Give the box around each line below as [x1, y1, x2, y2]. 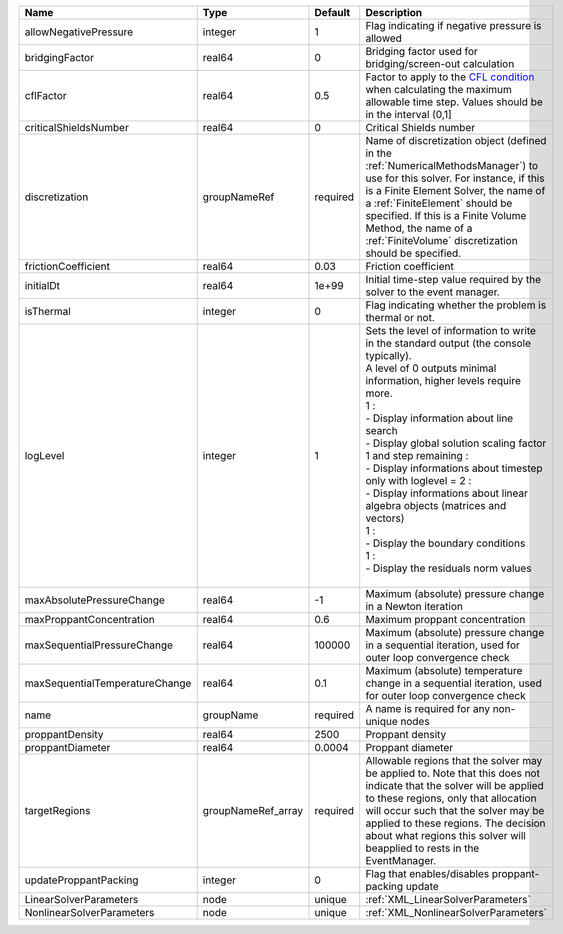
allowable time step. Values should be [365, 95, 544, 109]
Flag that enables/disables [365, 867, 490, 880]
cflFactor [24, 89, 67, 102]
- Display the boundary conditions [365, 536, 526, 550]
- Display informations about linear [365, 486, 529, 500]
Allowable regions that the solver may [365, 754, 543, 767]
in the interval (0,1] [365, 108, 452, 121]
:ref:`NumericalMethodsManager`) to [365, 159, 539, 172]
